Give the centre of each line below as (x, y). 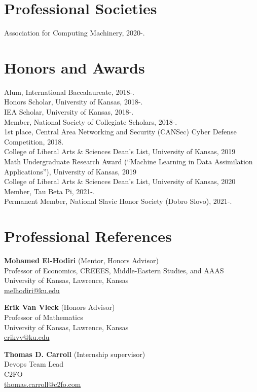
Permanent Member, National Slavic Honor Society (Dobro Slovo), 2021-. (118, 201)
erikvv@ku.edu (27, 337)
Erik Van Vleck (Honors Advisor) (60, 307)
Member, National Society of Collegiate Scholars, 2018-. (91, 121)
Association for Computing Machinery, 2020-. (75, 33)
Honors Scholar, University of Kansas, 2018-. (74, 102)
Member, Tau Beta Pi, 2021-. (49, 191)
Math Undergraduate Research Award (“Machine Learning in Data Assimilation (128, 161)
